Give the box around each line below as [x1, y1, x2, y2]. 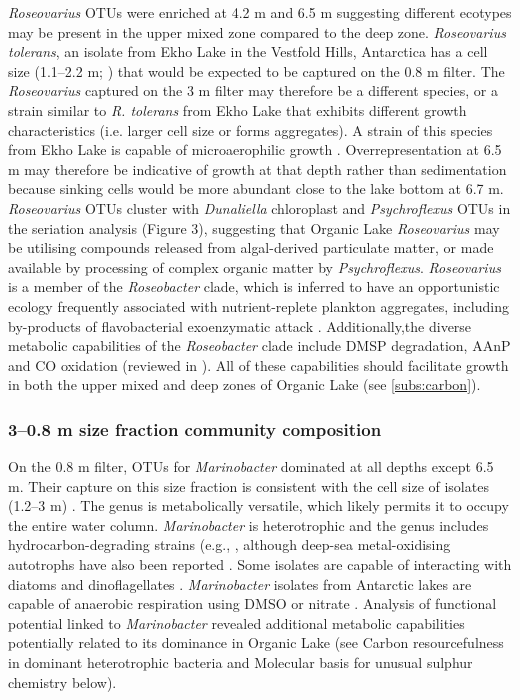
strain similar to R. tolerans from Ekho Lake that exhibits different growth [8, 99, 467, 120]
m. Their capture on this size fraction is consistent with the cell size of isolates [8, 475, 489, 496]
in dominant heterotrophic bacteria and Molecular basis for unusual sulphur [8, 652, 473, 673]
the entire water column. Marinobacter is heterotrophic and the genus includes [8, 514, 489, 535]
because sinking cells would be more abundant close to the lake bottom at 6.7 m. [8, 178, 504, 199]
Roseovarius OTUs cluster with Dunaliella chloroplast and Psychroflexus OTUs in [8, 197, 511, 218]
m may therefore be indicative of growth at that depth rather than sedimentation [8, 158, 507, 179]
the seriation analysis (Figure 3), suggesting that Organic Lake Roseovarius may [8, 217, 500, 238]
